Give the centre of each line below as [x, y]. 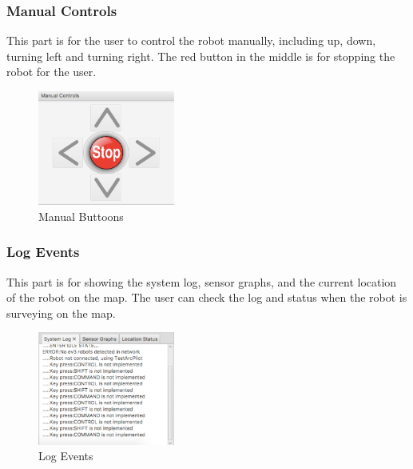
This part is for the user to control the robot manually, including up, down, [191, 40]
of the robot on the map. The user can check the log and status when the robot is [207, 297]
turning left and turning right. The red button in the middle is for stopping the [201, 56]
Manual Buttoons [81, 216]
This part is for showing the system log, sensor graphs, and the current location [202, 281]
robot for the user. [52, 72]
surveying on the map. [61, 313]
